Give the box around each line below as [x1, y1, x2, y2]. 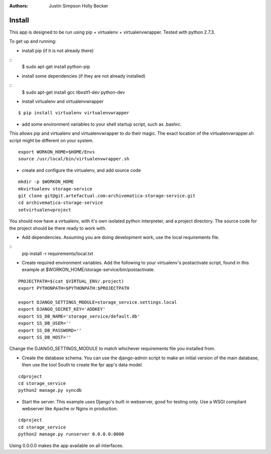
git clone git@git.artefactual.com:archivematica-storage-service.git [18, 193, 196, 198]
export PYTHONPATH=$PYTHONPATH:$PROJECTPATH [18, 286, 130, 291]
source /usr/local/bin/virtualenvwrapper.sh [18, 156, 130, 162]
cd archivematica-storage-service [18, 200, 103, 205]
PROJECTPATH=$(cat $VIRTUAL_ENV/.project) [18, 278, 124, 284]
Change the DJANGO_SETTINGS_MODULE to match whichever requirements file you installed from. [9, 346, 216, 352]
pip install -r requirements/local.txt [22, 251, 93, 257]
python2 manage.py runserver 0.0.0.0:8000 [18, 431, 124, 437]
